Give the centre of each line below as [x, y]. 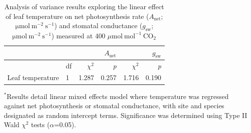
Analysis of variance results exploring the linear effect [84, 6]
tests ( [40, 125]
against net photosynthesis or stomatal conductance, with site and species [114, 106]
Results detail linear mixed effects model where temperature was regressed [118, 96]
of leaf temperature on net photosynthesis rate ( [77, 16]
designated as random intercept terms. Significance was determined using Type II [126, 115]
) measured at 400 [78, 35]
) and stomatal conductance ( [98, 25]
